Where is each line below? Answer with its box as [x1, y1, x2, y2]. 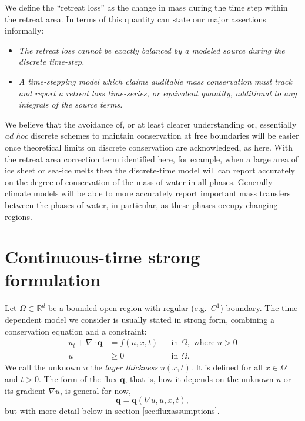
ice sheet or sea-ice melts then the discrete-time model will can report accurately [5, 164, 295, 176]
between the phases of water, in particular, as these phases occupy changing [5, 198, 278, 210]
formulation [5, 268, 101, 292]
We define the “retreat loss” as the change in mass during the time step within [5, 1, 288, 13]
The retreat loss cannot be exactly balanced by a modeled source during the [18, 44, 285, 56]
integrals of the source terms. [18, 98, 123, 111]
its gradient [5, 384, 46, 396]
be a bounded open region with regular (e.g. [48, 302, 207, 314]
